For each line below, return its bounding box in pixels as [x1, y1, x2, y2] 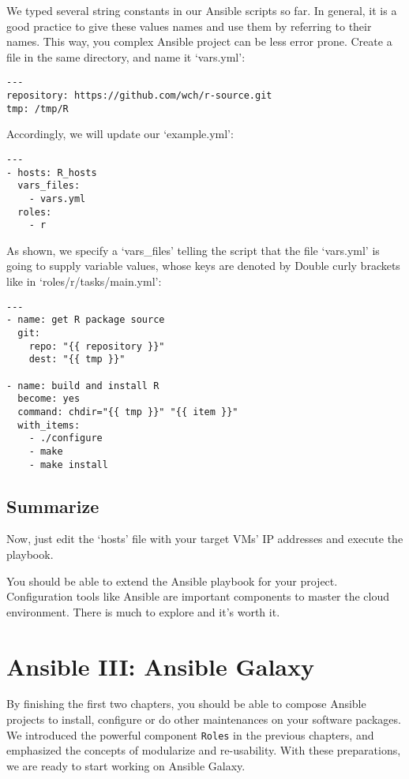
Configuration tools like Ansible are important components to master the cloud [6, 588, 390, 605]
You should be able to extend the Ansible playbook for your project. [6, 572, 338, 589]
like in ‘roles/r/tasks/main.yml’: [6, 273, 162, 290]
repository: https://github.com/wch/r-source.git [6, 90, 272, 102]
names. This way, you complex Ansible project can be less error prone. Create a [6, 33, 392, 50]
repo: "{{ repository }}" [28, 340, 165, 352]
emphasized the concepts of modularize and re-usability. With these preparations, [6, 742, 401, 758]
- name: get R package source [6, 314, 165, 326]
